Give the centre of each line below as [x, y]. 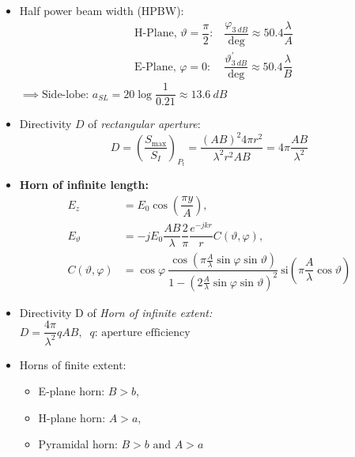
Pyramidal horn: [78, 444]
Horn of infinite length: [84, 185]
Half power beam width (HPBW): [102, 10]
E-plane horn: [72, 391]
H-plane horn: [72, 417]
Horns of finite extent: [73, 364]
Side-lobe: [65, 94]
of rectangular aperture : [144, 124]
